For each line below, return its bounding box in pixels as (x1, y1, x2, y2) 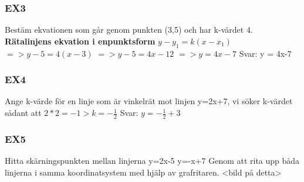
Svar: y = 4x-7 (239, 47, 292, 59)
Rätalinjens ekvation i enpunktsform (5, 35, 156, 47)
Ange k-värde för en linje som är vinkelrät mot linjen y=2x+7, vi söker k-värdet (5, 95, 293, 107)
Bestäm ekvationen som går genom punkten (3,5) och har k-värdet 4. (5, 23, 253, 36)
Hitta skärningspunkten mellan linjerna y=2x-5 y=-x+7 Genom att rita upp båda (5, 154, 300, 167)
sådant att (5, 107, 42, 119)
